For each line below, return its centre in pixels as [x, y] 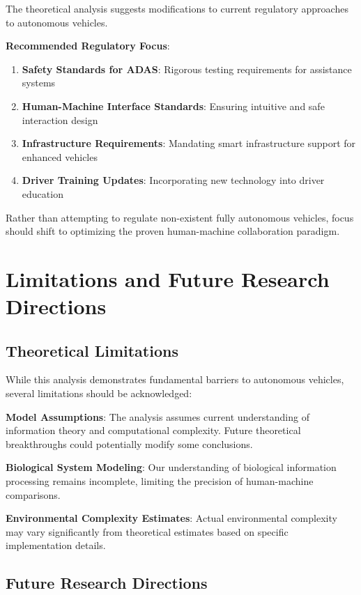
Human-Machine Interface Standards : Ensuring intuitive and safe [173, 106]
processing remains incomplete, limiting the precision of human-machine [160, 481]
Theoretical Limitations [92, 350]
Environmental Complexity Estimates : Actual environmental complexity [171, 518]
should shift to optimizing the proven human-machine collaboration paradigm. [173, 231]
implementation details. [56, 545]
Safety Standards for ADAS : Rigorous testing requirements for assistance [187, 69]
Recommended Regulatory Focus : [88, 46]
